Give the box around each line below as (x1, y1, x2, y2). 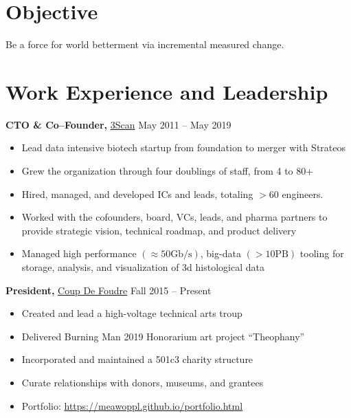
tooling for (299, 246, 344, 261)
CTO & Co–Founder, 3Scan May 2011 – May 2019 (5, 117, 231, 131)
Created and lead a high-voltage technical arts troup (21, 306, 242, 320)
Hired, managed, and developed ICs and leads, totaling (21, 186, 253, 201)
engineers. (282, 186, 324, 201)
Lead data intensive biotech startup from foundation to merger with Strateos (21, 140, 346, 155)
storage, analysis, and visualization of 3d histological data (21, 260, 264, 274)
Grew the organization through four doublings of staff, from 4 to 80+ (21, 164, 314, 178)
